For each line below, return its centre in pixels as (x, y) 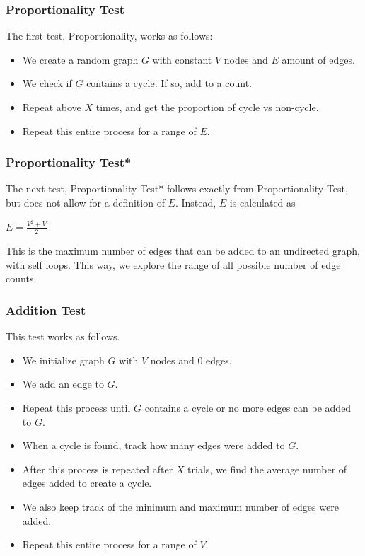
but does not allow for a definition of (85, 202)
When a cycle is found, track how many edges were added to (153, 445)
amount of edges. (318, 59)
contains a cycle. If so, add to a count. (169, 83)
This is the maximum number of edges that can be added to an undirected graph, (183, 251)
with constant (182, 59)
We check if (47, 83)
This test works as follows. (63, 336)
